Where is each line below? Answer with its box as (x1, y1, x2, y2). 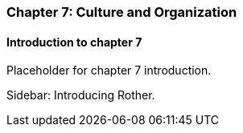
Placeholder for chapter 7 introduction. (6, 63, 212, 78)
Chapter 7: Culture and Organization (6, 4, 237, 20)
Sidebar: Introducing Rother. (6, 88, 155, 103)
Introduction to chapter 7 (6, 34, 142, 49)
